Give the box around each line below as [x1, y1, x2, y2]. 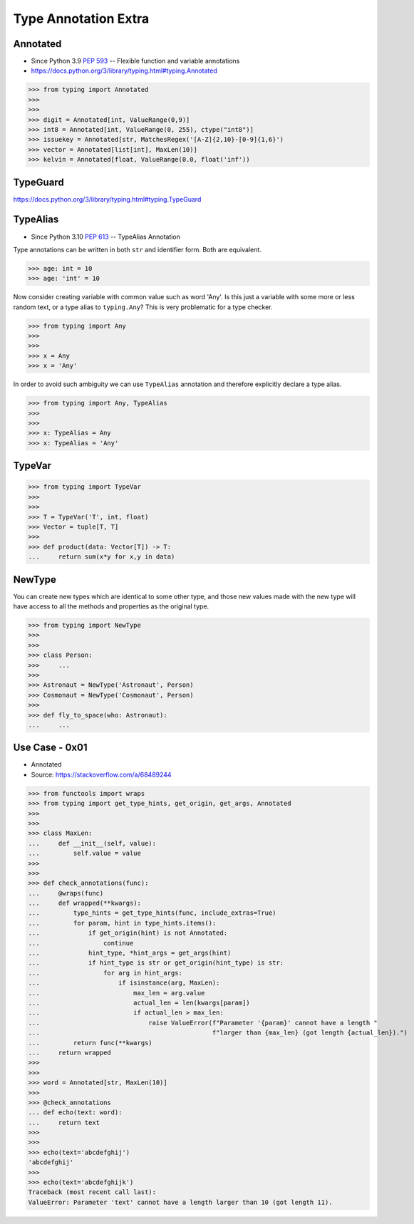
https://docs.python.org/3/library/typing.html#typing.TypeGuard [13, 195, 202, 203]
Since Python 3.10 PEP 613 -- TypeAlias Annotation [31, 232, 181, 241]
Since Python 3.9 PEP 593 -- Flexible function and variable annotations [31, 57, 240, 66]
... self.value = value [28, 849, 142, 858]
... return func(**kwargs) [28, 1039, 152, 1047]
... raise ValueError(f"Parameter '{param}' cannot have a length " [28, 1019, 378, 1027]
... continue [28, 939, 134, 947]
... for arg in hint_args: [28, 969, 183, 977]
